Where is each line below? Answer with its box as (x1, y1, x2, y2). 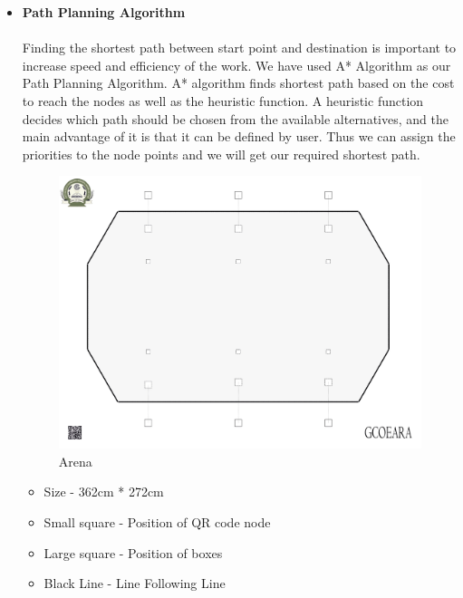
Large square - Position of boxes (43, 543, 223, 562)
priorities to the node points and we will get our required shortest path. (22, 144, 420, 163)
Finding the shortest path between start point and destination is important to (22, 38, 457, 57)
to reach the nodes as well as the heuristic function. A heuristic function (22, 91, 424, 110)
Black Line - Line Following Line (43, 574, 226, 593)
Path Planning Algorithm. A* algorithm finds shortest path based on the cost (22, 73, 455, 92)
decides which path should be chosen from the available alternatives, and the (22, 109, 449, 128)
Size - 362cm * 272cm (43, 482, 164, 501)
